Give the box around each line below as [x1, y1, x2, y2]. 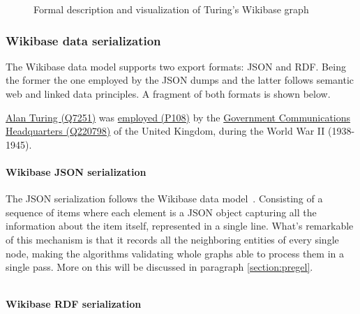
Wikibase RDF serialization [6, 297, 142, 311]
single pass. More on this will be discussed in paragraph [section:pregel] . [6, 260, 313, 274]
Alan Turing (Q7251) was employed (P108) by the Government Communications [6, 110, 351, 124]
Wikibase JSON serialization [6, 164, 147, 179]
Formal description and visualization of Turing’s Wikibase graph [33, 2, 309, 16]
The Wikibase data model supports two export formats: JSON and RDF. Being [6, 59, 346, 73]
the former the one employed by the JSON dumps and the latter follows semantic [6, 73, 354, 87]
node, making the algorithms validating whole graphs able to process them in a [6, 246, 344, 260]
